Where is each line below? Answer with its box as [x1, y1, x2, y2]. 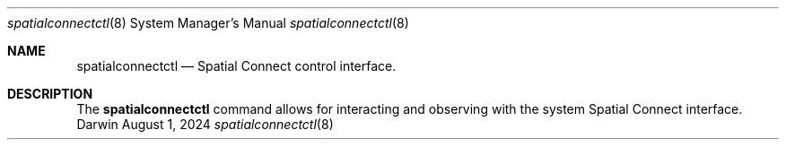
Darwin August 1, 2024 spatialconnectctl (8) [76, 117, 334, 132]
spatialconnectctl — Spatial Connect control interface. [76, 58, 397, 73]
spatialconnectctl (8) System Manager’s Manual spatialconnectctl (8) [7, 15, 409, 30]
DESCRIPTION [7, 86, 93, 101]
